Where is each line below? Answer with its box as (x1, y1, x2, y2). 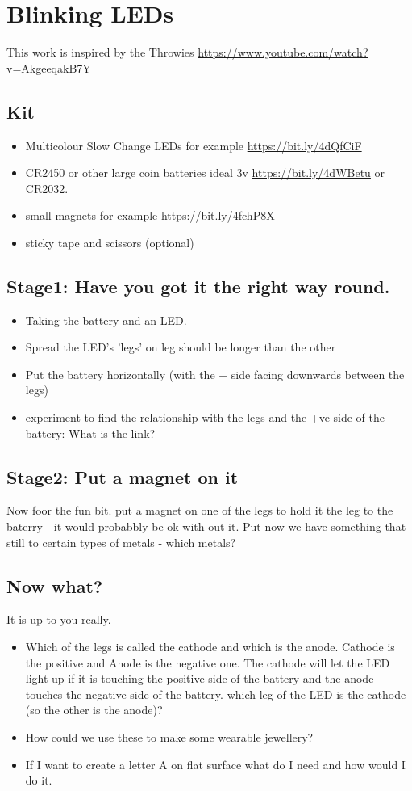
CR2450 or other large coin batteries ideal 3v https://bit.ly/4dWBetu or (25, 164, 385, 181)
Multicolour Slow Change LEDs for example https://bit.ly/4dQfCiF (25, 137, 362, 154)
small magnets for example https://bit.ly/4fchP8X (25, 207, 275, 224)
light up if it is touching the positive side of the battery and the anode (25, 670, 374, 687)
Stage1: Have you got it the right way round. (6, 273, 390, 298)
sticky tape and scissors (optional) (25, 234, 194, 250)
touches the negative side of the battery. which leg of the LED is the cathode (25, 685, 406, 702)
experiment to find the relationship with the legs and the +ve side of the (25, 409, 385, 426)
